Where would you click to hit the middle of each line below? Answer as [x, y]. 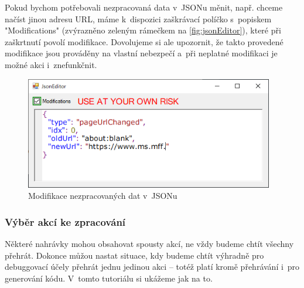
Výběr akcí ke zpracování [65, 221]
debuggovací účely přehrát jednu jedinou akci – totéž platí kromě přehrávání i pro [152, 267]
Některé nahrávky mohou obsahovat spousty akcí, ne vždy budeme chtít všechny [149, 244]
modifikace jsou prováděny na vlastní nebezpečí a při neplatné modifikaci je [141, 53]
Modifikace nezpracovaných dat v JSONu [103, 196]
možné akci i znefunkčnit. [51, 64]
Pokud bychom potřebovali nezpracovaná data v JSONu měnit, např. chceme [144, 7]
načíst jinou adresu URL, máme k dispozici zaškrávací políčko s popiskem [138, 18]
